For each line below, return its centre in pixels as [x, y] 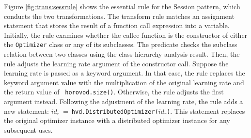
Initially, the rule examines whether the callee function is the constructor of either [126, 35]
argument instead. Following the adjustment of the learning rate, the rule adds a [124, 101]
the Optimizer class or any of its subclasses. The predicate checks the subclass [121, 44]
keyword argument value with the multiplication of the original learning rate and [124, 82]
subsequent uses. [28, 130]
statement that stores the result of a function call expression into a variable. [117, 25]
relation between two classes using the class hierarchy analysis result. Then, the [122, 54]
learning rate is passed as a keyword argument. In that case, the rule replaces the [125, 73]
